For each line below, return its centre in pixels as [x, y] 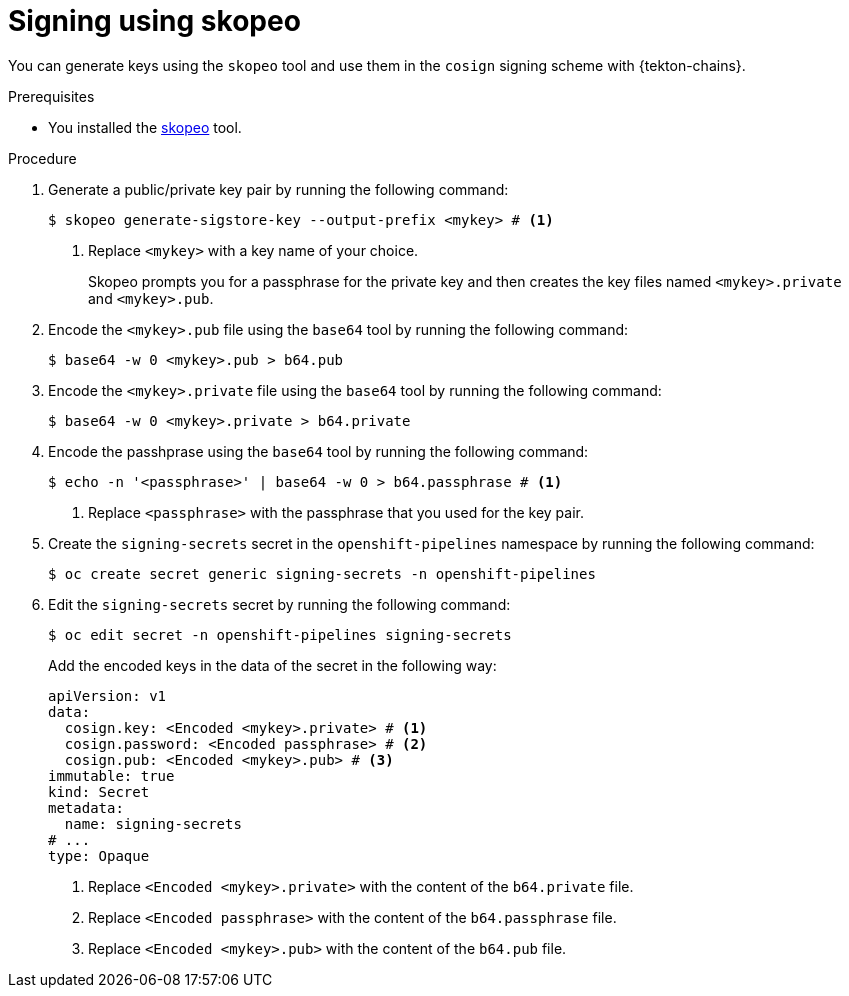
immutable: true [111, 775]
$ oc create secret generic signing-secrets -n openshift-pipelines [322, 573]
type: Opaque [99, 855]
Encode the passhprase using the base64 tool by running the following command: [318, 451]
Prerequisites [51, 96]
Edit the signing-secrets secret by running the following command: [279, 604]
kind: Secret [99, 791]
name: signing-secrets [153, 823]
